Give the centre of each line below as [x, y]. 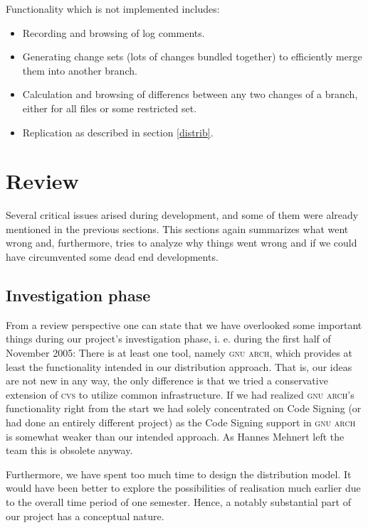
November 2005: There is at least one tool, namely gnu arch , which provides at [179, 353]
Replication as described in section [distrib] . [118, 132]
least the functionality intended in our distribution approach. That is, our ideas [179, 366]
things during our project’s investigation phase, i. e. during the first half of [168, 339]
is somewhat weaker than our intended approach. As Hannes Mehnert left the [175, 436]
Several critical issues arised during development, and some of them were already [182, 215]
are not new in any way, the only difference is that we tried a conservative [167, 381]
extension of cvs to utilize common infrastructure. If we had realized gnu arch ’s [180, 394]
